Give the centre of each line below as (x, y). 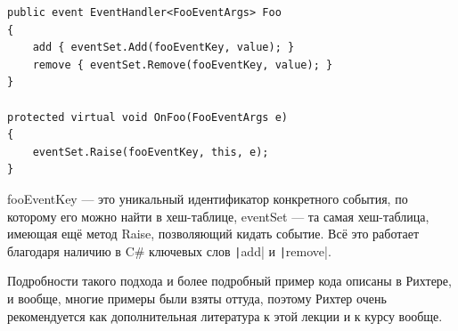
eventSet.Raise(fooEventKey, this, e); (151, 152)
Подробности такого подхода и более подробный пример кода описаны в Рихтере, (229, 281)
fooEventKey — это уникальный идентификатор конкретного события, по (208, 198)
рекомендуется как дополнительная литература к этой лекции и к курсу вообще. (225, 315)
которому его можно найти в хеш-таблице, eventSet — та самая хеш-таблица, (218, 216)
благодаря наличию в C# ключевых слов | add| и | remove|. (169, 250)
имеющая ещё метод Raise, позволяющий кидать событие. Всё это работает (213, 234)
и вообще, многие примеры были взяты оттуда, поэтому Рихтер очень (197, 298)
